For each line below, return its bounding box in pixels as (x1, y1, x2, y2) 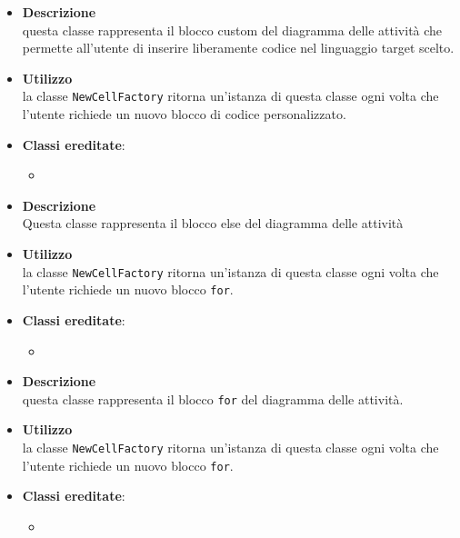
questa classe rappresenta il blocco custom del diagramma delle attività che (22, 20, 443, 39)
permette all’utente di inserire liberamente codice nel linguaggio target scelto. (22, 38, 455, 57)
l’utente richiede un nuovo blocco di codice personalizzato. (22, 105, 346, 124)
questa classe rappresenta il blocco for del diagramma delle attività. (22, 389, 404, 408)
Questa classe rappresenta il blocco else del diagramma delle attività (22, 214, 404, 233)
